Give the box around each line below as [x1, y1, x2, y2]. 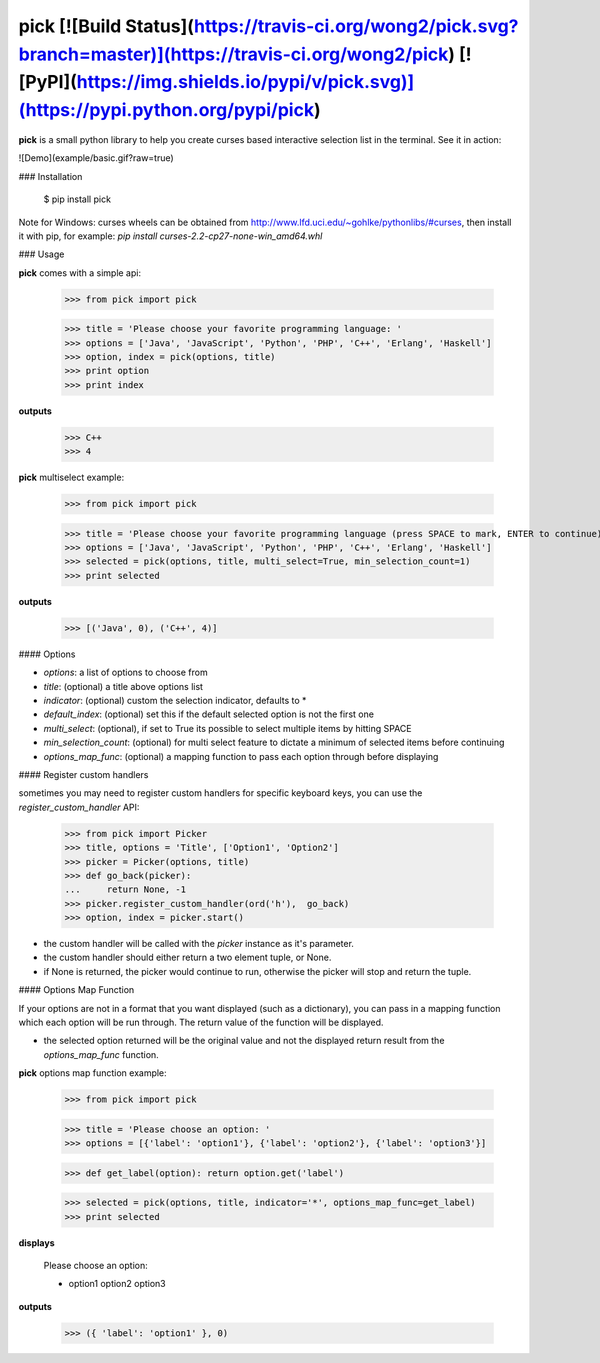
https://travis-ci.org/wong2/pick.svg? [193, 15, 519, 37]
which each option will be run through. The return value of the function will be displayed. [18, 1016, 384, 1028]
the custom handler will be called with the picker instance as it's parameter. [43, 938, 355, 950]
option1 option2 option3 [68, 1278, 167, 1290]
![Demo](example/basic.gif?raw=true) [18, 152, 174, 164]
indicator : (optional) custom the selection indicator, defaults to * [43, 695, 307, 706]
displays [18, 1236, 55, 1249]
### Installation [18, 170, 83, 182]
